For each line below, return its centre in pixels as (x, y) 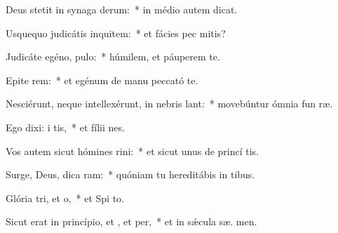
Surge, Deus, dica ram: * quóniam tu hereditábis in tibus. (130, 174)
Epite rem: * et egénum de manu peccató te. (102, 80)
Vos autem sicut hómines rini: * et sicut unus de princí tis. (133, 151)
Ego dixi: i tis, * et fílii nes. (65, 127)
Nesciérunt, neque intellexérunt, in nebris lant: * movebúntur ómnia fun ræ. (169, 104)
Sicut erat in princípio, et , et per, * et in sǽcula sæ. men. (131, 221)
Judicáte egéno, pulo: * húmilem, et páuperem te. (113, 56)
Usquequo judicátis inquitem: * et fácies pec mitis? (116, 33)
